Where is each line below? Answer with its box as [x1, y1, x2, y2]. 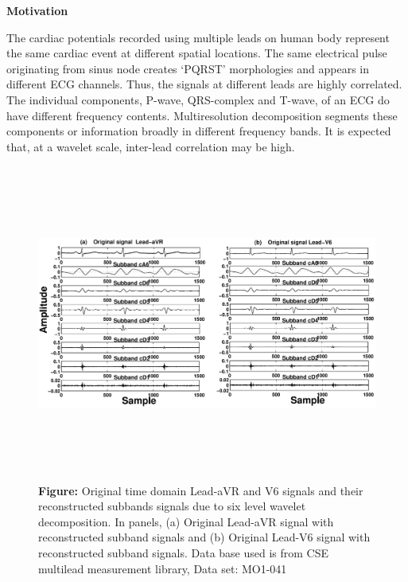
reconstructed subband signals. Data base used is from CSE [38, 544, 329, 561]
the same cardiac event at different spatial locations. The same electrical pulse [6, 45, 387, 61]
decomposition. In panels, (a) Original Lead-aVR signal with [38, 513, 334, 529]
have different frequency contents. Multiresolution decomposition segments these [6, 107, 398, 123]
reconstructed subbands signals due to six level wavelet [38, 498, 306, 514]
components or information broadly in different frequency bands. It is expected [6, 123, 391, 139]
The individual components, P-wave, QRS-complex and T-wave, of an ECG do [6, 91, 390, 107]
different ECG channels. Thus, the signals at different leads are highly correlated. [6, 76, 402, 92]
